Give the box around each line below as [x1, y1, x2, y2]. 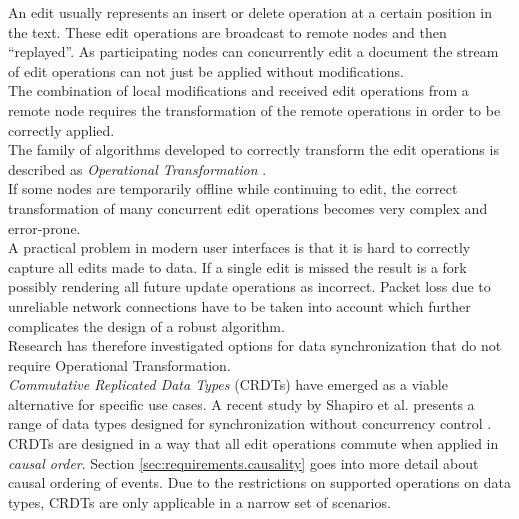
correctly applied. [8, 119, 115, 140]
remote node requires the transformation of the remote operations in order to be [8, 99, 501, 120]
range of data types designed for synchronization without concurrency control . [8, 413, 492, 434]
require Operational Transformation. [8, 354, 231, 375]
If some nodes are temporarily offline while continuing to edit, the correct [8, 178, 458, 199]
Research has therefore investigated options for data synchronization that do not [8, 335, 502, 356]
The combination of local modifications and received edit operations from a [8, 80, 469, 101]
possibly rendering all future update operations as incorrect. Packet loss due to [8, 276, 491, 297]
